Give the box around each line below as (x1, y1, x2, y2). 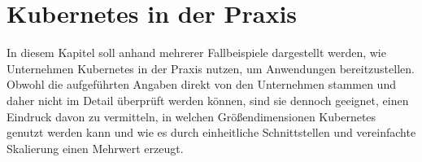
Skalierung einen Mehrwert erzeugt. (7, 139, 184, 156)
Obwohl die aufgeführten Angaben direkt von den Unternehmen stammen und (7, 76, 396, 93)
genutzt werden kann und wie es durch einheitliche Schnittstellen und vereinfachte (7, 124, 416, 141)
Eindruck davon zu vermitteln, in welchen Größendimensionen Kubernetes (7, 107, 376, 125)
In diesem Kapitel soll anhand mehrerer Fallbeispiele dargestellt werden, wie (7, 44, 386, 61)
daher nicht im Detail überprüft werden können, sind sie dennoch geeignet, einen (7, 91, 409, 108)
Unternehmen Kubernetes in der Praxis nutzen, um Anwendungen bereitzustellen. (7, 59, 415, 77)
